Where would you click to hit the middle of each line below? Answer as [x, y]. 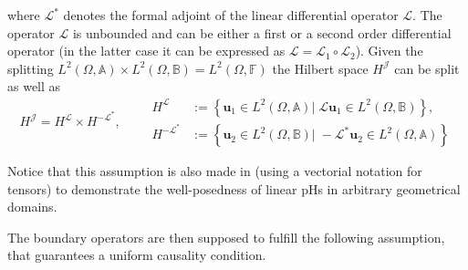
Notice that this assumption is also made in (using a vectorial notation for [215, 171]
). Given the [389, 51]
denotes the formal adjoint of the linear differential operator [231, 15]
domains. [32, 207]
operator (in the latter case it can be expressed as [146, 51]
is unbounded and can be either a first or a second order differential [262, 32]
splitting [31, 68]
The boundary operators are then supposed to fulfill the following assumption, [226, 237]
